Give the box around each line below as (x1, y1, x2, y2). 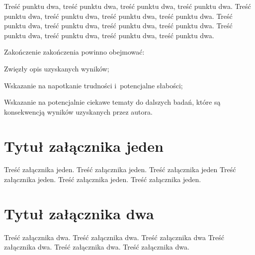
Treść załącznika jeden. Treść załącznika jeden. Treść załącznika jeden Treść (4, 164, 236, 175)
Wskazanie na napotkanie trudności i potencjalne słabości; (4, 80, 183, 90)
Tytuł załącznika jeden (4, 135, 164, 156)
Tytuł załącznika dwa (4, 203, 154, 223)
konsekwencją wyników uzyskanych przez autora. (4, 106, 153, 117)
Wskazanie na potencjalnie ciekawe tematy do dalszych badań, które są (4, 97, 221, 107)
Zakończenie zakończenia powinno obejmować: (4, 47, 145, 57)
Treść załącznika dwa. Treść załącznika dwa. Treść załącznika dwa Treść (4, 232, 225, 242)
